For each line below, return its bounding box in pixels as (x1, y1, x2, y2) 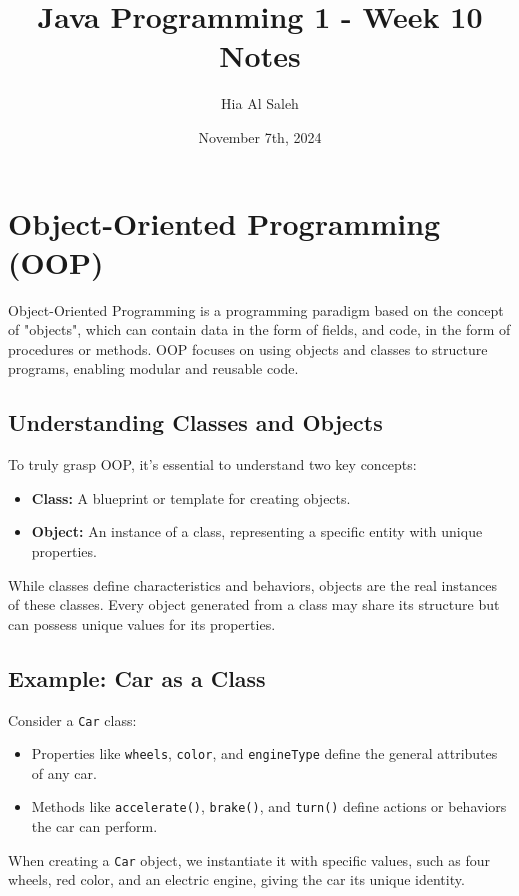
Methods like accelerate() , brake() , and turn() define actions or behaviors (31, 796, 507, 817)
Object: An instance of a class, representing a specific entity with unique (31, 521, 483, 542)
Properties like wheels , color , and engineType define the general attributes (31, 743, 498, 764)
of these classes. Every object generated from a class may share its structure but (8, 594, 500, 615)
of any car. (31, 762, 97, 783)
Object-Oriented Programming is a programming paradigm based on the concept (8, 299, 504, 320)
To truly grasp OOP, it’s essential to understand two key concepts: (8, 454, 417, 475)
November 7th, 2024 (198, 126, 322, 147)
